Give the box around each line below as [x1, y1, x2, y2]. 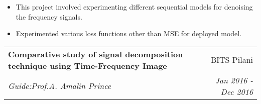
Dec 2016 [220, 85, 253, 97]
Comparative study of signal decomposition [8, 48, 183, 60]
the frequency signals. [16, 11, 82, 22]
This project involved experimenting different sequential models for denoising [16, 2, 253, 12]
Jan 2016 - [215, 74, 253, 86]
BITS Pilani [210, 54, 253, 66]
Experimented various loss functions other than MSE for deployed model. [16, 28, 242, 39]
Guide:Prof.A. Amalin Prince [8, 80, 111, 92]
